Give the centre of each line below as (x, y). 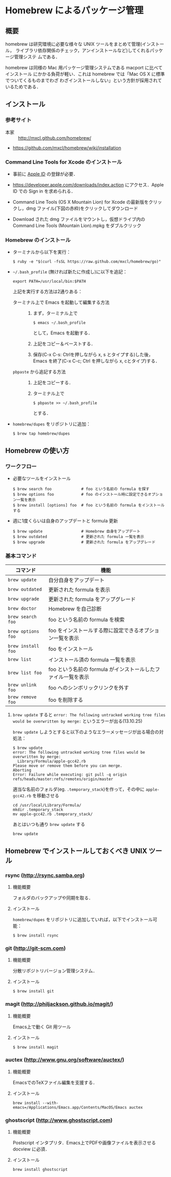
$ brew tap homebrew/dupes (41, 434)
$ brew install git (33, 992)
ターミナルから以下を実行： (42, 252)
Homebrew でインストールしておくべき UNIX (76, 851)
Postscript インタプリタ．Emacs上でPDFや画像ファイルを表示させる (84, 1143)
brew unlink (22, 685)
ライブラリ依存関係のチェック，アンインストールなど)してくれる (82, 50)
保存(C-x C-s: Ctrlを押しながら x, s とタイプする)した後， (93, 355)
